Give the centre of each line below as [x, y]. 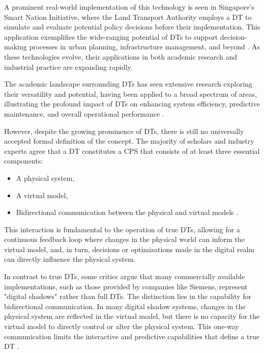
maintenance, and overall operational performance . [84, 113]
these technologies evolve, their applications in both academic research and [121, 56]
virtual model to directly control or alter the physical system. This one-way [122, 326]
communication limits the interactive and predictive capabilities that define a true [132, 336]
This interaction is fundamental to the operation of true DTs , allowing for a [122, 229]
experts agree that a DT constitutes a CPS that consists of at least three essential [132, 151]
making [16, 47]
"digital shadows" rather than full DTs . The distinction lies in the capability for [128, 296]
